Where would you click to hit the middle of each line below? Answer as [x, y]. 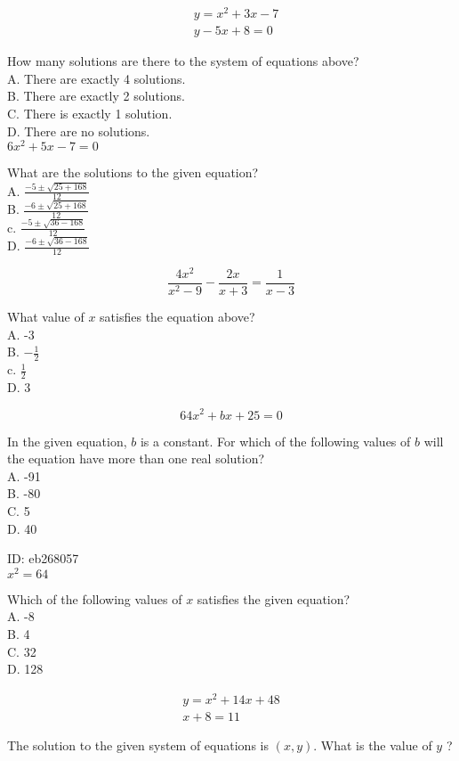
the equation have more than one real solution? [136, 458]
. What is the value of [373, 745]
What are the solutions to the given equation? [133, 172]
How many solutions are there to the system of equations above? [183, 61]
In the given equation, [67, 441]
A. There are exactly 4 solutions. [97, 78]
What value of [46, 317]
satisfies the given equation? [274, 598]
